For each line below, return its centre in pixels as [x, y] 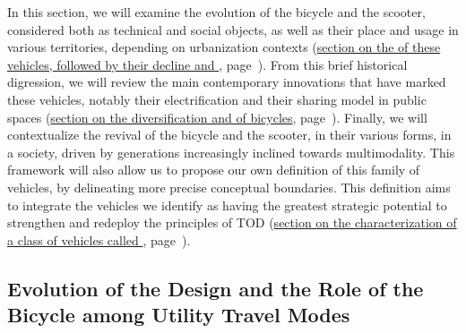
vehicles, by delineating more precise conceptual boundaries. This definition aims [229, 187]
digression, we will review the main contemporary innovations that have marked [227, 82]
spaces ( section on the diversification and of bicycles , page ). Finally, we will [217, 117]
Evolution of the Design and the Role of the [216, 288]
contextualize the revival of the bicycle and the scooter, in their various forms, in [229, 135]
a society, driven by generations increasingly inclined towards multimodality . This [231, 152]
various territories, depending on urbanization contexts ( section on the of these [224, 47]
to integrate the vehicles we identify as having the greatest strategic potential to [227, 205]
